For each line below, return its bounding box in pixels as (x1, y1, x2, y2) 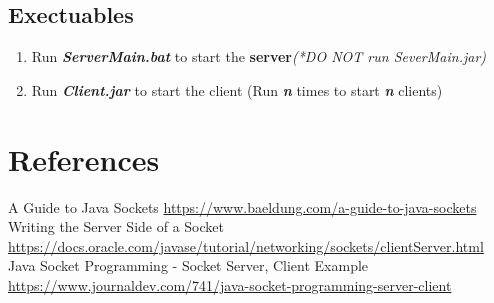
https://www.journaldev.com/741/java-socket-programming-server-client (8, 274, 452, 295)
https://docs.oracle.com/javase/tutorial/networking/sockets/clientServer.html (8, 235, 484, 256)
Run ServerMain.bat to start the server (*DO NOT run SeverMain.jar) (31, 46, 487, 67)
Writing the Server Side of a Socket (8, 216, 224, 237)
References (8, 138, 160, 179)
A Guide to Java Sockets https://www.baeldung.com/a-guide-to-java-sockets (8, 196, 477, 217)
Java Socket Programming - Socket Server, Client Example (8, 255, 369, 276)
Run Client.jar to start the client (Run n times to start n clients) (31, 79, 443, 100)
